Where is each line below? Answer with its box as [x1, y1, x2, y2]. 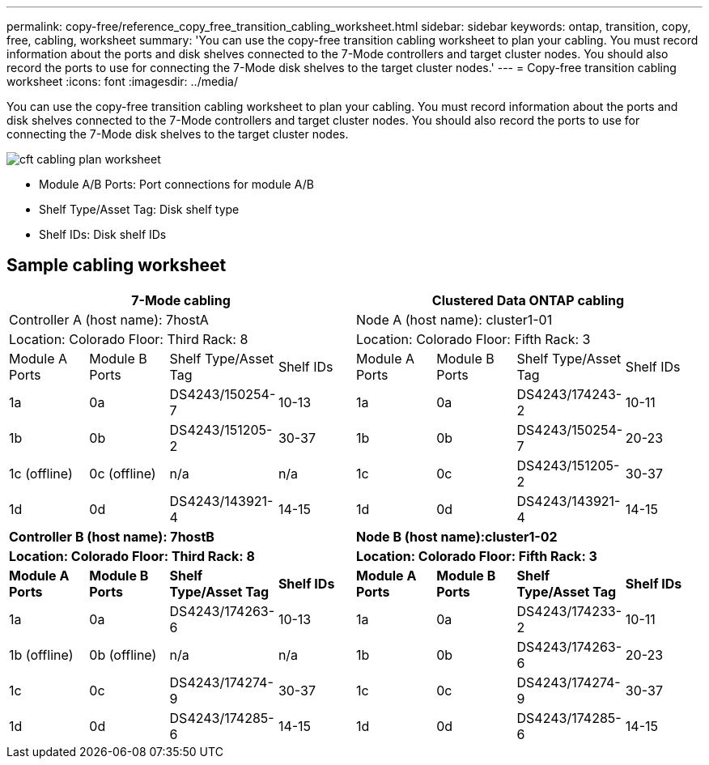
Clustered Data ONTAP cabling [431, 291, 625, 308]
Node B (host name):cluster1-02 [355, 528, 558, 545]
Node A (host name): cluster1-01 [355, 311, 553, 328]
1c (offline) [9, 465, 73, 482]
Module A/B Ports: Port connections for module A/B [39, 177, 314, 191]
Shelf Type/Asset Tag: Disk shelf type [39, 202, 240, 216]
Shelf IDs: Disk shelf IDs [39, 227, 167, 241]
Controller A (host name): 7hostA [9, 311, 209, 328]
